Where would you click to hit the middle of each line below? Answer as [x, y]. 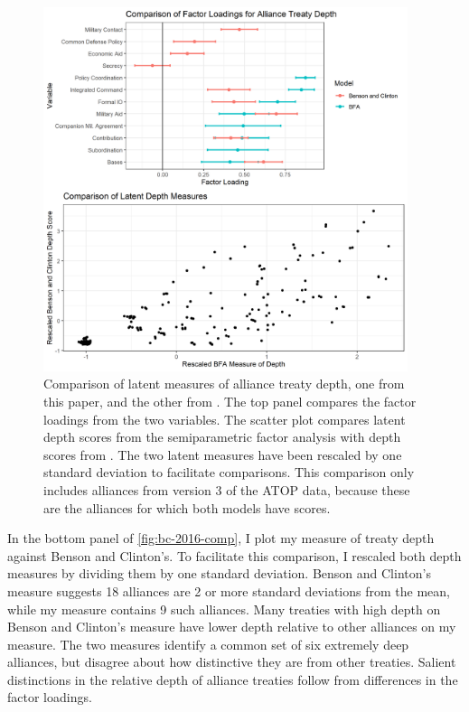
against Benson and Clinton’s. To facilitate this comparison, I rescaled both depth [234, 555]
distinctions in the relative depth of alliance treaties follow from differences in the [233, 679]
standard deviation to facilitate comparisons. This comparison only [229, 472]
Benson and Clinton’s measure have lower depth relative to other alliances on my [232, 627]
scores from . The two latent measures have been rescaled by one [223, 454]
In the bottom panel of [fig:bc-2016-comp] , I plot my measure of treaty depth [221, 538]
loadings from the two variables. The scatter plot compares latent [225, 419]
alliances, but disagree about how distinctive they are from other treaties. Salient [232, 662]
